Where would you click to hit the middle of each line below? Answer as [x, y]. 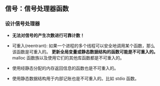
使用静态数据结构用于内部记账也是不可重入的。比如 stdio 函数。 [75, 78]
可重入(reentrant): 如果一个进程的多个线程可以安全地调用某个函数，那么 [83, 46]
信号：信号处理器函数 [37, 9]
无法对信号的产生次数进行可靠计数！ [48, 35]
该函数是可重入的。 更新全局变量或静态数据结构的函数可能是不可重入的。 [85, 52]
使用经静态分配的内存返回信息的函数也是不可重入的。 [65, 68]
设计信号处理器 [23, 24]
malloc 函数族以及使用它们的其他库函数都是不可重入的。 [68, 58]
